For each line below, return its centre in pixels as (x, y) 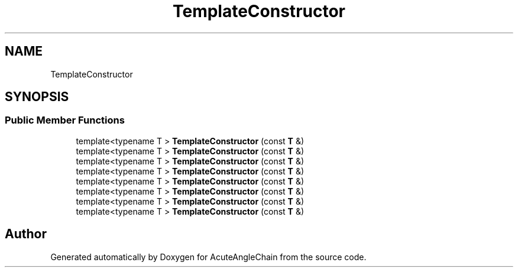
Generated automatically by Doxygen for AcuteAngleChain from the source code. (208, 257)
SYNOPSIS (37, 97)
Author (26, 234)
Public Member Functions (65, 120)
